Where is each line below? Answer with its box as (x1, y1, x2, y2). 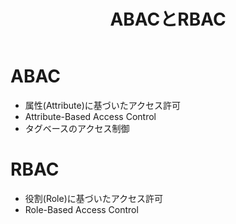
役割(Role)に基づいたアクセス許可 (24, 192, 164, 204)
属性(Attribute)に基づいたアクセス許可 (24, 99, 182, 111)
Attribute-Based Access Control (24, 110, 157, 122)
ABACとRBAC (109, 8, 227, 31)
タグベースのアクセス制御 (24, 122, 130, 134)
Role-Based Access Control (24, 203, 139, 215)
